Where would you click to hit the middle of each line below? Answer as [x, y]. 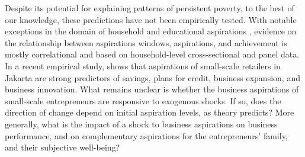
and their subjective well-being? [62, 147]
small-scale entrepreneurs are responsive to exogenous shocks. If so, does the [143, 100]
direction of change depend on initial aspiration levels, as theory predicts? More [150, 112]
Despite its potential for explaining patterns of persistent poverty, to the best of [150, 8]
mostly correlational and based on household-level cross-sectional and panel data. [152, 54]
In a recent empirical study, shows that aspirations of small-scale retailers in [143, 65]
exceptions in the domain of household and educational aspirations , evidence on [151, 31]
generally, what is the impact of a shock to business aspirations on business [141, 124]
